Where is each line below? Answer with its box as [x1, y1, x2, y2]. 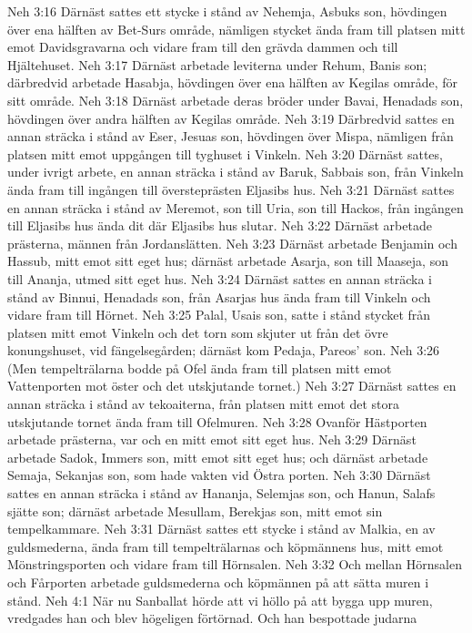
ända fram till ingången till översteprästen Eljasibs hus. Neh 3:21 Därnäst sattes [7, 179, 455, 199]
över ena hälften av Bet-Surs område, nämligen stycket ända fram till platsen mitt [7, 19, 466, 38]
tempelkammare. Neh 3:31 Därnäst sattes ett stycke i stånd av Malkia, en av [7, 519, 436, 538]
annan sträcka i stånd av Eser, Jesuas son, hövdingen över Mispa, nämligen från [7, 127, 454, 146]
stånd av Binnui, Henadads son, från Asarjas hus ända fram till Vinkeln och [7, 287, 431, 306]
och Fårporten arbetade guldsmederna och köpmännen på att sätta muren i [7, 573, 429, 591]
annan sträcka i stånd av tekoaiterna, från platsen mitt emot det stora [7, 394, 399, 413]
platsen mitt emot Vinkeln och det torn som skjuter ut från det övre [7, 322, 388, 342]
